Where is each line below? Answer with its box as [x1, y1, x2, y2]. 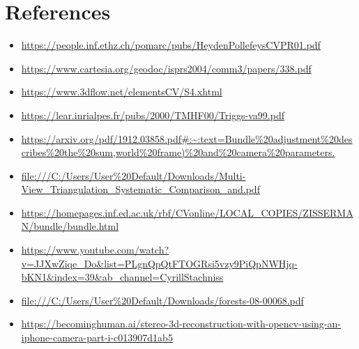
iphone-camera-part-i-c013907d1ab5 [21, 330, 173, 345]
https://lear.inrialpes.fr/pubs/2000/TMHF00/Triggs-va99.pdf [21, 107, 284, 122]
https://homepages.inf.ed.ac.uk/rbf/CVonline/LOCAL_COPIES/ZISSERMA [21, 205, 353, 219]
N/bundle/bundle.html [21, 219, 119, 233]
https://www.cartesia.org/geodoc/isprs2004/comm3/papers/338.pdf [21, 61, 312, 75]
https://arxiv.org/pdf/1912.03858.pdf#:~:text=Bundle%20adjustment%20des [21, 131, 353, 146]
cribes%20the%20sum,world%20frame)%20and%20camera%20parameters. [21, 145, 335, 160]
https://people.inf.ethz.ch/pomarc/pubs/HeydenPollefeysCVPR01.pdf [21, 38, 321, 52]
